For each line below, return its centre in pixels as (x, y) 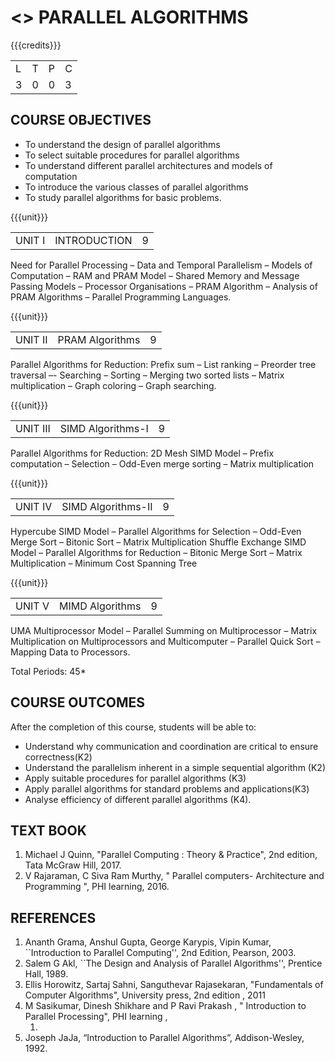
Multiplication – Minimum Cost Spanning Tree (104, 563)
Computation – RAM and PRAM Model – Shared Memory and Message (155, 275)
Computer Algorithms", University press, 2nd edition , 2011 (145, 995)
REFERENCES (53, 917)
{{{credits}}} (36, 45)
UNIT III (33, 428)
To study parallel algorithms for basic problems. (123, 197)
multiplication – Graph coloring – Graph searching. (113, 385)
